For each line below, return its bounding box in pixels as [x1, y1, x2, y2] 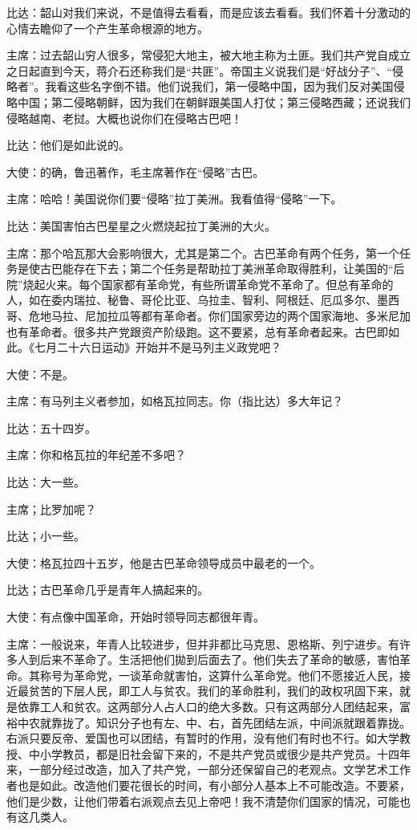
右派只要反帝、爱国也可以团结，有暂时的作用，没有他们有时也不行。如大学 [6, 730, 399, 747]
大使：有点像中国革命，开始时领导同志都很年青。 [6, 608, 265, 625]
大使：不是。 [6, 365, 74, 382]
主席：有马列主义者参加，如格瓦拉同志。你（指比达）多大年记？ [6, 393, 343, 409]
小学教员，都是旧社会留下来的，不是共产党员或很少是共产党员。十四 [39, 745, 399, 762]
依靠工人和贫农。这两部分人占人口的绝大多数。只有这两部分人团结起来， [17, 698, 399, 714]
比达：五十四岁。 [6, 419, 96, 436]
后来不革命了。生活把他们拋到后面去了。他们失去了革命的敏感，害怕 [39, 651, 399, 668]
